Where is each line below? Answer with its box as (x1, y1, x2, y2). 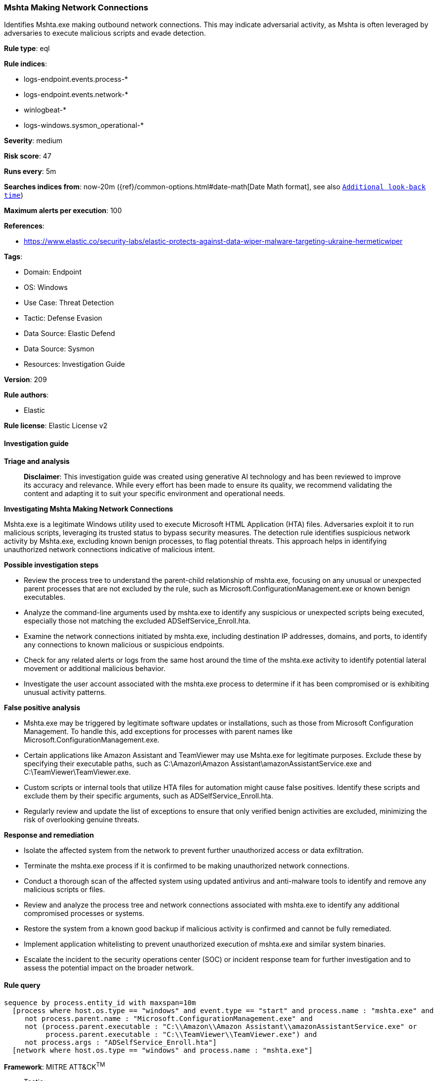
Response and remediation (4, 830, 94, 839)
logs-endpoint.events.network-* (24, 90, 129, 99)
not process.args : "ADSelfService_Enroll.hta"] (25, 1038, 217, 1046)
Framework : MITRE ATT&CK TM (4, 1061, 105, 1071)
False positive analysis (4, 703, 80, 712)
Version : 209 (4, 375, 47, 384)
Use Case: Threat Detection (24, 298, 114, 307)
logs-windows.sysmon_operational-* (24, 121, 144, 130)
